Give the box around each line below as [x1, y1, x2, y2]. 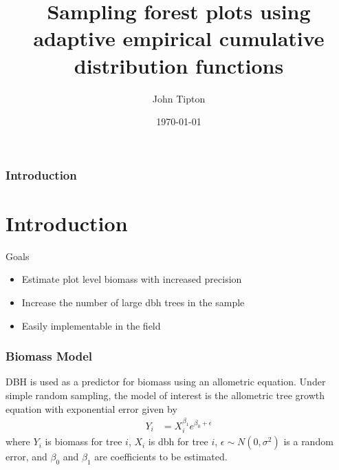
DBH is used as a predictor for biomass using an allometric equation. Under [6, 374, 326, 389]
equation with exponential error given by [6, 401, 177, 416]
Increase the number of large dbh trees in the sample [21, 295, 245, 309]
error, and [6, 449, 47, 464]
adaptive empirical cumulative [33, 24, 325, 52]
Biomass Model [6, 348, 93, 365]
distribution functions [74, 51, 284, 79]
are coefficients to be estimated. [94, 449, 228, 464]
